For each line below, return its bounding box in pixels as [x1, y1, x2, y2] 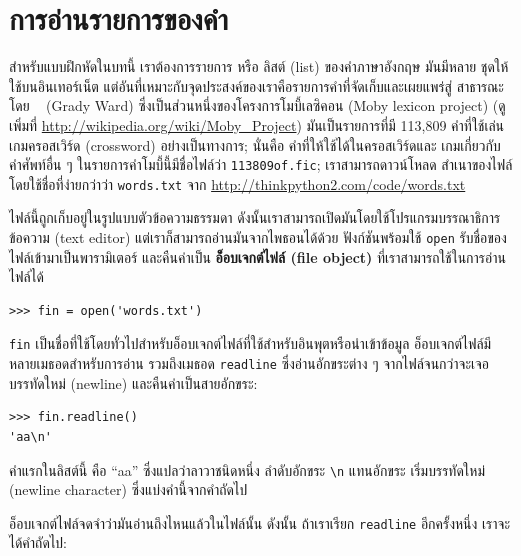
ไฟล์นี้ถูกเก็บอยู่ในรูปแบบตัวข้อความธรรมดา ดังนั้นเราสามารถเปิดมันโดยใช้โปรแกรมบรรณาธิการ [9, 207, 501, 228]
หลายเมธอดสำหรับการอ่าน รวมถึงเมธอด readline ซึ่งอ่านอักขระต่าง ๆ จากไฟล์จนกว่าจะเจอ [9, 353, 490, 374]
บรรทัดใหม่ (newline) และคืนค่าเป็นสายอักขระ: [9, 372, 258, 393]
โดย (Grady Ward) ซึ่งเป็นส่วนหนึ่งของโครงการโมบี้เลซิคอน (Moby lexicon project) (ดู [9, 95, 506, 116]
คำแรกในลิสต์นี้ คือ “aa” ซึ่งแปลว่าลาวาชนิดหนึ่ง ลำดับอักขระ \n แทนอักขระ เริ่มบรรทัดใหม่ [9, 459, 486, 480]
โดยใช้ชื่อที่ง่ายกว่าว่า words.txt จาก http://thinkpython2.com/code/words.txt [9, 173, 466, 194]
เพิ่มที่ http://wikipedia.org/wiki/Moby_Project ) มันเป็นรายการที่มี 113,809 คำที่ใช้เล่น [9, 114, 505, 135]
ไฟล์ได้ [9, 266, 44, 287]
